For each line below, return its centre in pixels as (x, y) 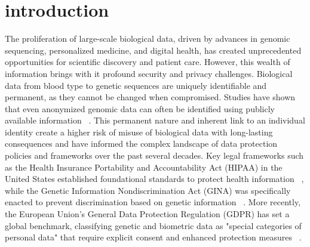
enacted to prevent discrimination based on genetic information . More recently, (153, 202)
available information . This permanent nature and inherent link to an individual (155, 120)
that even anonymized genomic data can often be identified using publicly (140, 108)
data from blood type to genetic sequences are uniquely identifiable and (136, 85)
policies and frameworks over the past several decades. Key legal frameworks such (154, 155)
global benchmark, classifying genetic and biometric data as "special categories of (153, 225)
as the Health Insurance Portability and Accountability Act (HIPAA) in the (144, 167)
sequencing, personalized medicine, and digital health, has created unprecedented (153, 50)
